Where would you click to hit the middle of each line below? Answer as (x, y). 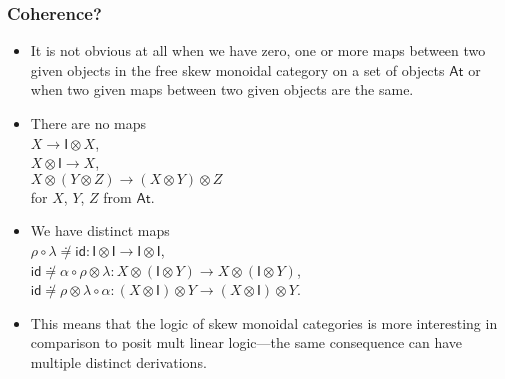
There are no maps (88, 123)
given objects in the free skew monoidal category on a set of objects (237, 69)
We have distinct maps (100, 230)
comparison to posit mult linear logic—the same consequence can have (246, 342)
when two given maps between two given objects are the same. (222, 89)
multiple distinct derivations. (118, 361)
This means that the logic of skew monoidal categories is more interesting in (264, 322)
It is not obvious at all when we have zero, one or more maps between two (258, 50)
